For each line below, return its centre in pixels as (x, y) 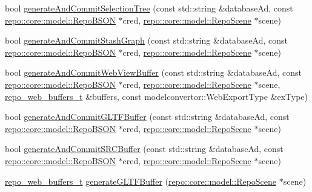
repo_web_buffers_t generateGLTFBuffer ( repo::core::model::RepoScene (141, 181)
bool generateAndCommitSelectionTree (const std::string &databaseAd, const (149, 8)
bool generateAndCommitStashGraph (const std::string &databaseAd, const (147, 40)
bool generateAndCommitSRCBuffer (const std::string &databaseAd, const (144, 149)
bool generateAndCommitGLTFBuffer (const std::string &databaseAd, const (147, 117)
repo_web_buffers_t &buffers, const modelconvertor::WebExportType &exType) (157, 96)
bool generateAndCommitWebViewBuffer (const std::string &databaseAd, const (153, 72)
